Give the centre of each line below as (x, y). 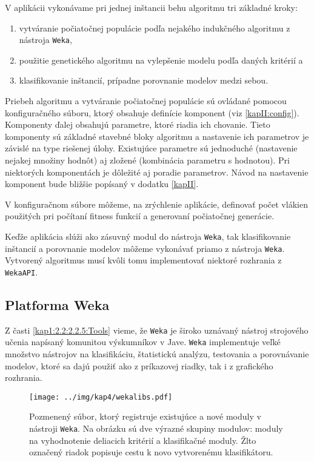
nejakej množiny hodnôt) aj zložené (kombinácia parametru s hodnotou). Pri (147, 160)
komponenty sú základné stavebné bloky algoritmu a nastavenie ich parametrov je (157, 136)
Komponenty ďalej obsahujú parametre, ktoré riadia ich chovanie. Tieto (138, 124)
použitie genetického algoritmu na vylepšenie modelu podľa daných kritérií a (161, 60)
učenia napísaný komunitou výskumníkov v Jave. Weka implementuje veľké (143, 342)
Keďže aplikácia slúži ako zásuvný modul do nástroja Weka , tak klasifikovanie (148, 236)
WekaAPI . (22, 272)
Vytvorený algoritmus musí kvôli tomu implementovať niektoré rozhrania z (143, 260)
